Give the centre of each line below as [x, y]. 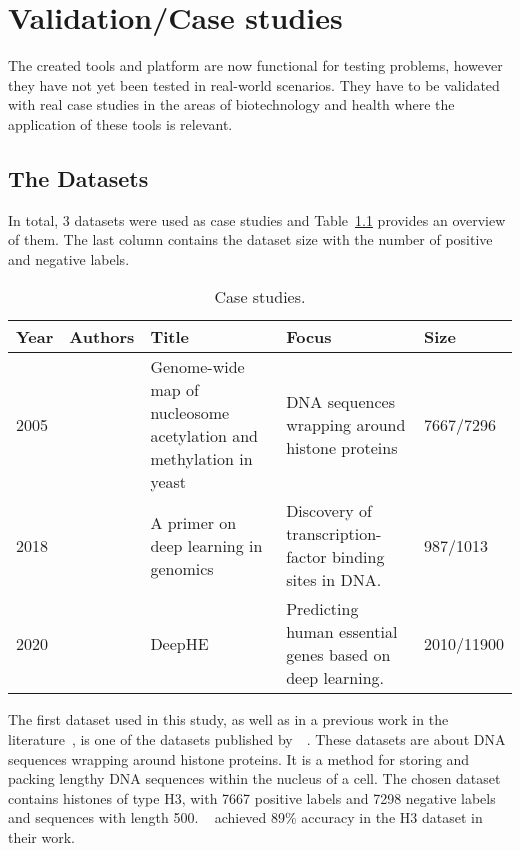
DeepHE [179, 643]
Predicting [322, 609]
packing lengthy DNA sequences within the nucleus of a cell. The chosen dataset [254, 778]
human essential [342, 632]
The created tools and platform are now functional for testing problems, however [255, 65]
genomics [182, 568]
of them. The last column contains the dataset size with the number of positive [250, 239]
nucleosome [190, 413]
